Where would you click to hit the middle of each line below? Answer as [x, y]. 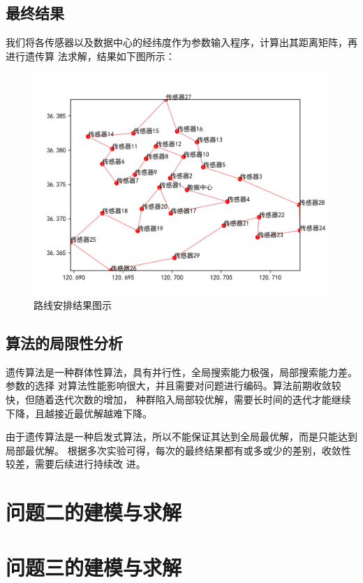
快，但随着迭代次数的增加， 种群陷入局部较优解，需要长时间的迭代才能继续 [178, 399]
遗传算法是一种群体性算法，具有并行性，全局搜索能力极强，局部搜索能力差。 [181, 372]
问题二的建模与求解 [94, 512]
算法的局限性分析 [64, 342]
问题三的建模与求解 [94, 567]
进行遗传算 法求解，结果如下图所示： [90, 56]
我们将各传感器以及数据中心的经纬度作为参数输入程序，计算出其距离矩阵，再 [181, 42]
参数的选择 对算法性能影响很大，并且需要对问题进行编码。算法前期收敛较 [173, 386]
